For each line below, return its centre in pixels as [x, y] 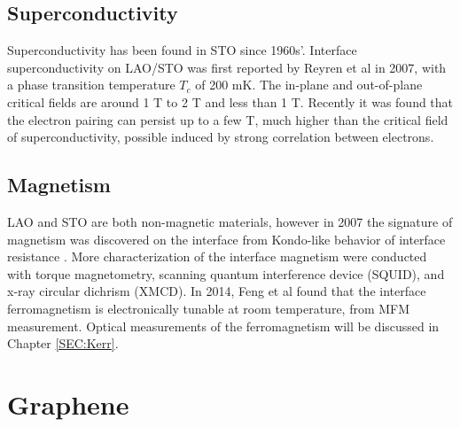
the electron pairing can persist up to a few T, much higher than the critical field [228, 119]
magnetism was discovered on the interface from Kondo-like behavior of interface [226, 239]
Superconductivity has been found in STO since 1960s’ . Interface [182, 50]
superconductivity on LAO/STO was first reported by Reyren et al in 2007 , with [227, 67]
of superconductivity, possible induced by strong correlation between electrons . [221, 137]
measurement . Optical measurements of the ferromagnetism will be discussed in [223, 326]
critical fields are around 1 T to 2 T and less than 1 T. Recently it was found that [230, 101]
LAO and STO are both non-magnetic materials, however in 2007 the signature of [230, 221]
